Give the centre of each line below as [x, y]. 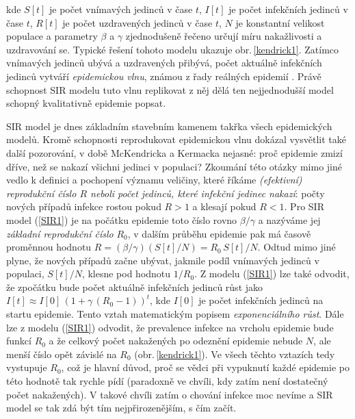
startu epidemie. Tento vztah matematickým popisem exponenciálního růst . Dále [175, 314]
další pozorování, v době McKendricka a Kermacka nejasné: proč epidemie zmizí [174, 152]
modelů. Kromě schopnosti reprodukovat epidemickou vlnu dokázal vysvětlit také [176, 139]
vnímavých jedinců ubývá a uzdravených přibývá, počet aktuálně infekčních [164, 63]
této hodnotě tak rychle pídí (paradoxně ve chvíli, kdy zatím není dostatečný [167, 381]
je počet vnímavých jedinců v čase [121, 9]
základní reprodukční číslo [60, 233]
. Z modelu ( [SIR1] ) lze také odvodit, [272, 274]
